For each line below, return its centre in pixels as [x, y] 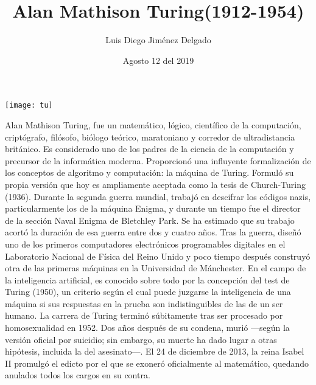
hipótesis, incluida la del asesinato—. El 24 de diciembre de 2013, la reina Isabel [155, 351]
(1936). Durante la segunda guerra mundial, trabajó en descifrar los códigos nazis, [158, 196]
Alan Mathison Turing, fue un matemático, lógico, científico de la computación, [153, 124]
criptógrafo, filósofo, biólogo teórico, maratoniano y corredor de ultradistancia [150, 137]
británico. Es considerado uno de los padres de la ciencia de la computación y [149, 149]
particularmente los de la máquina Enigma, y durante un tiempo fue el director [153, 208]
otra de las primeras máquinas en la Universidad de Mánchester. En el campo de [156, 268]
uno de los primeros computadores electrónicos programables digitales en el [145, 244]
